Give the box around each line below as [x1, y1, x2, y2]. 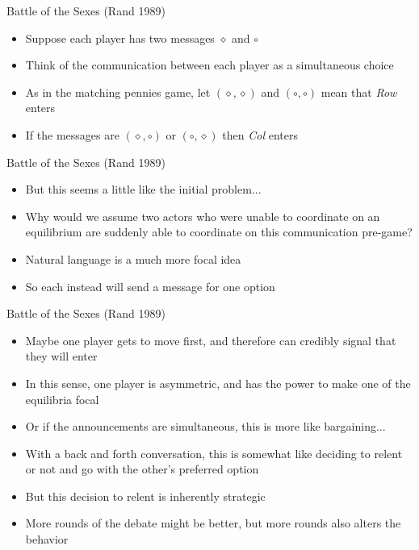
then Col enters [222, 126, 298, 143]
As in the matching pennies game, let [25, 83, 211, 100]
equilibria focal [25, 390, 99, 407]
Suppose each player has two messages [25, 29, 215, 46]
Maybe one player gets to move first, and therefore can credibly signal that [25, 331, 396, 348]
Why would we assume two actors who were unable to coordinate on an [25, 207, 380, 224]
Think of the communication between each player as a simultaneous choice [25, 56, 394, 73]
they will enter [25, 348, 98, 365]
